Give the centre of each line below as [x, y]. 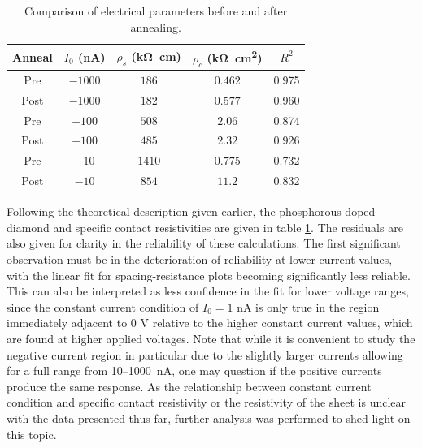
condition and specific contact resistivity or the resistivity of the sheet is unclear [207, 402]
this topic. [32, 434]
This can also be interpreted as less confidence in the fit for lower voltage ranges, [208, 291]
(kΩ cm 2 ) [235, 56]
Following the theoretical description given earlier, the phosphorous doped [191, 211]
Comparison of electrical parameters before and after [156, 11]
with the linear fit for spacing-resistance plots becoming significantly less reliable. [209, 275]
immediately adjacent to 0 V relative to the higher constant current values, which [210, 323]
